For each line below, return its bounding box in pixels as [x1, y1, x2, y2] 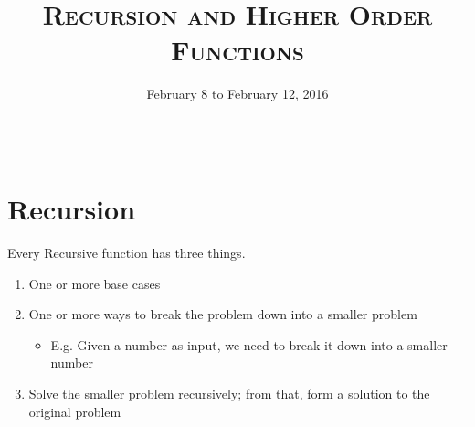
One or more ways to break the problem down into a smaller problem [28, 304, 417, 324]
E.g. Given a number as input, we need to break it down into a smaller [50, 335, 448, 354]
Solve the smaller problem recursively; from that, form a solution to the [28, 384, 430, 402]
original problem [28, 401, 121, 421]
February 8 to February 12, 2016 [146, 84, 329, 103]
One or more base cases [28, 273, 161, 293]
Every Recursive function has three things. [7, 243, 246, 262]
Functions [171, 31, 304, 69]
